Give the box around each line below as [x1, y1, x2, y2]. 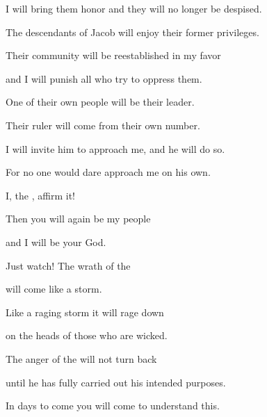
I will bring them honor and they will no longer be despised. [6, 1, 262, 15]
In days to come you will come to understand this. [6, 398, 220, 413]
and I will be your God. [6, 234, 106, 249]
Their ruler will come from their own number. [6, 117, 200, 132]
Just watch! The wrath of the [6, 258, 131, 272]
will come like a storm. [6, 281, 102, 296]
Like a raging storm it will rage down [6, 304, 164, 319]
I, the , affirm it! [6, 188, 75, 202]
